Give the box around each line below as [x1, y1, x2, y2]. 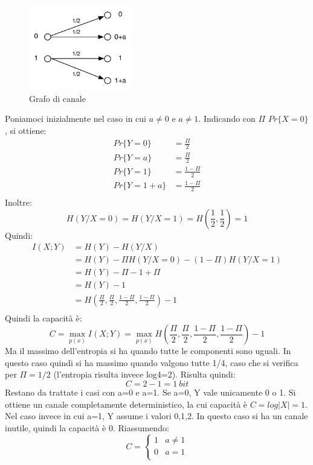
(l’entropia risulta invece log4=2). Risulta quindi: [53, 368, 236, 381]
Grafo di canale [29, 92, 86, 104]
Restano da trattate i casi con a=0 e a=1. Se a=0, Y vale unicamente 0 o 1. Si [5, 385, 296, 398]
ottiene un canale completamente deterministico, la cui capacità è [5, 397, 248, 410]
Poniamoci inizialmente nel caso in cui [5, 112, 146, 125]
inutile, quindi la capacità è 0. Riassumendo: [5, 421, 169, 434]
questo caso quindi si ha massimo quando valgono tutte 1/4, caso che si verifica [5, 356, 298, 369]
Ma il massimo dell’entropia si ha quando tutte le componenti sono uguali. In [5, 344, 291, 357]
